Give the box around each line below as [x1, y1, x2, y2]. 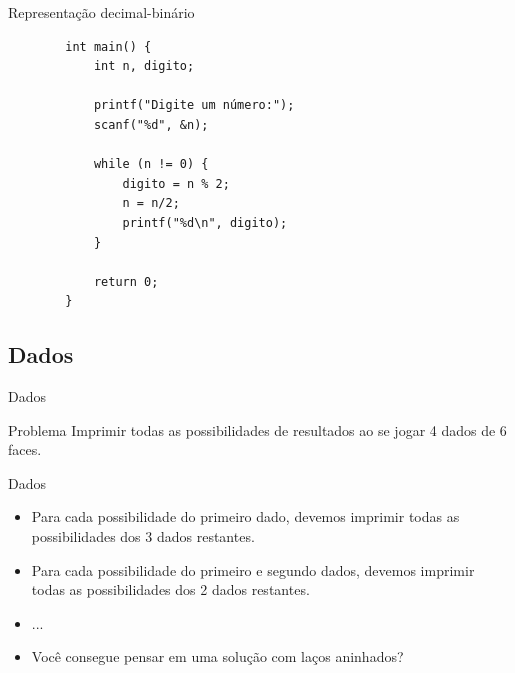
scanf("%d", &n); [93, 117, 209, 132]
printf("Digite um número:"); [93, 98, 295, 113]
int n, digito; [93, 59, 195, 74]
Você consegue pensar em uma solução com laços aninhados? [31, 646, 404, 667]
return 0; [93, 274, 159, 289]
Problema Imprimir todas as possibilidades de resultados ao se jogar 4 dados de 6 [8, 419, 507, 440]
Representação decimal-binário [8, 2, 195, 22]
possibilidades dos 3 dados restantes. [31, 526, 255, 547]
